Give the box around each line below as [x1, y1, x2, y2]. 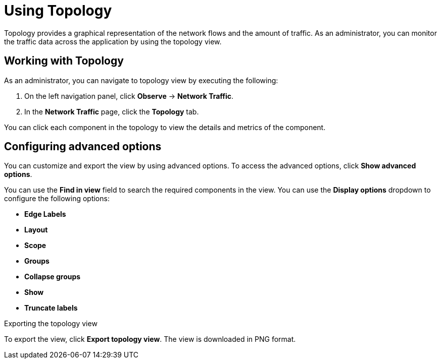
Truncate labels [24, 304, 78, 313]
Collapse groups [24, 272, 81, 281]
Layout [24, 225, 48, 234]
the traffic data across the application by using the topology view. [4, 37, 222, 46]
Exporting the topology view [4, 319, 97, 328]
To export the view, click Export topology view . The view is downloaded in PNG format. [4, 335, 296, 344]
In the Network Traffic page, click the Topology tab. [24, 107, 199, 116]
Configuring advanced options [4, 140, 162, 153]
